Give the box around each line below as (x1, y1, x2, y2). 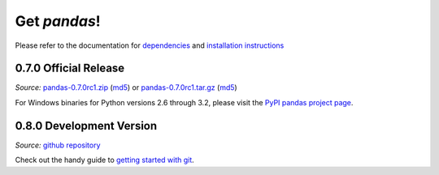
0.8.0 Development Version (15, 118, 158, 133)
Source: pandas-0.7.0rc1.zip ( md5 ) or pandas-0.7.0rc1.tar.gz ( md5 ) (15, 83, 237, 92)
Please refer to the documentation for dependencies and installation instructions (15, 41, 285, 50)
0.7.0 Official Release (15, 62, 125, 75)
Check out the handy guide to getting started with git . (15, 155, 194, 165)
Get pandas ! (15, 12, 101, 30)
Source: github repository (15, 140, 101, 150)
